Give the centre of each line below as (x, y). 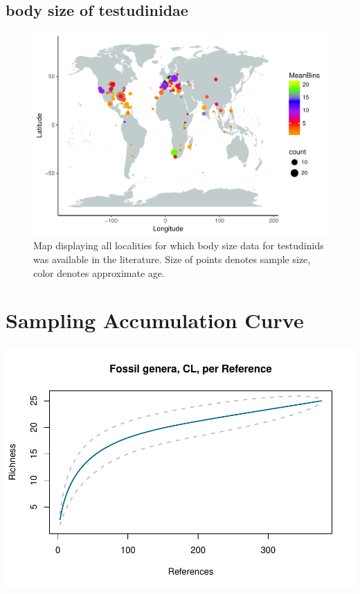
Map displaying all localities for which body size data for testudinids (179, 245)
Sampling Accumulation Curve (155, 320)
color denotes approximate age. (99, 272)
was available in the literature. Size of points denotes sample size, (172, 259)
